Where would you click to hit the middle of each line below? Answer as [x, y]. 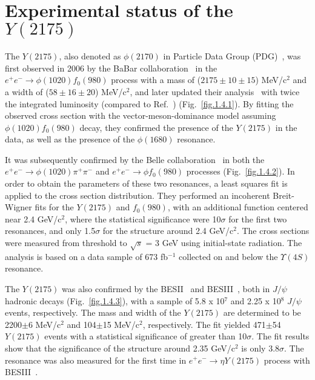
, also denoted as [90, 56]
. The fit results [280, 336]
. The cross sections [273, 231]
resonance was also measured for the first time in [96, 360]
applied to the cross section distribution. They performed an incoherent [138, 195]
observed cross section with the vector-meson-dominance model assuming [141, 115]
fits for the [54, 207]
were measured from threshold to [66, 243]
